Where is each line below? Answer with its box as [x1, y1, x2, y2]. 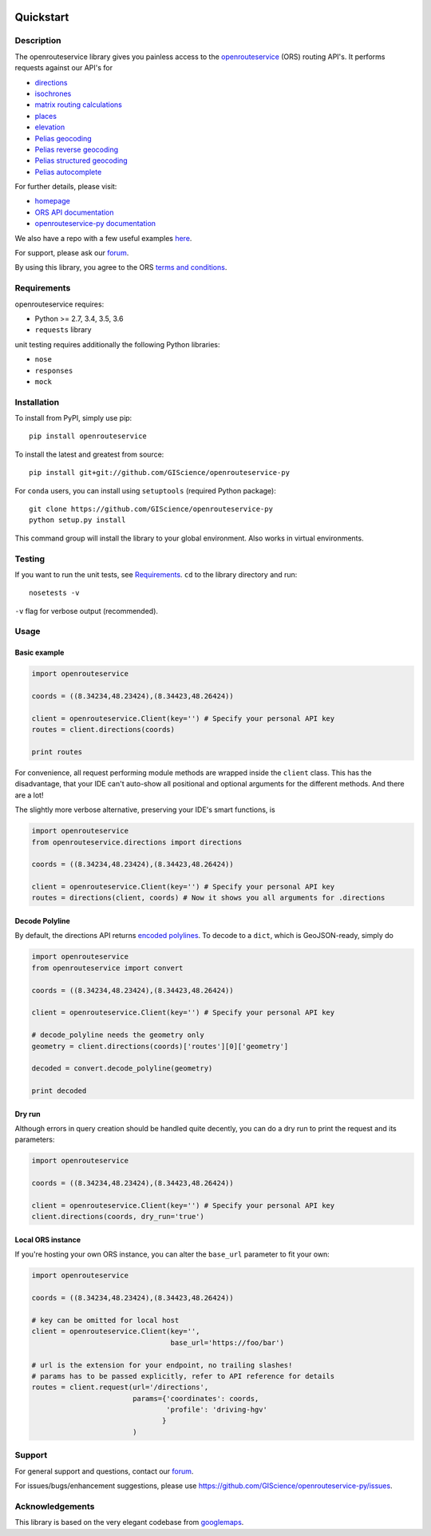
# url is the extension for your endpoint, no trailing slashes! [31, 1360, 293, 1369]
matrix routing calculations [34, 100, 123, 109]
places [34, 111, 57, 121]
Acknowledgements [14, 1501, 95, 1512]
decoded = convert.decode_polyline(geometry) [31, 1064, 213, 1073]
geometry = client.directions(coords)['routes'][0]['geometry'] [31, 1042, 289, 1051]
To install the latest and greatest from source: [14, 449, 164, 459]
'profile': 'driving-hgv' [166, 1405, 267, 1415]
